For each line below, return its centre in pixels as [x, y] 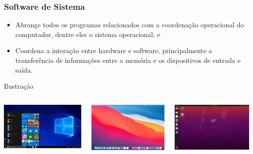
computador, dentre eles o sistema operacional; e [88, 34]
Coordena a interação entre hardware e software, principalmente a [114, 50]
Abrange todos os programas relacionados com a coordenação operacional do [130, 25]
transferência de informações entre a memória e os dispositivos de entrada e [128, 60]
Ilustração [19, 86]
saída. [24, 69]
